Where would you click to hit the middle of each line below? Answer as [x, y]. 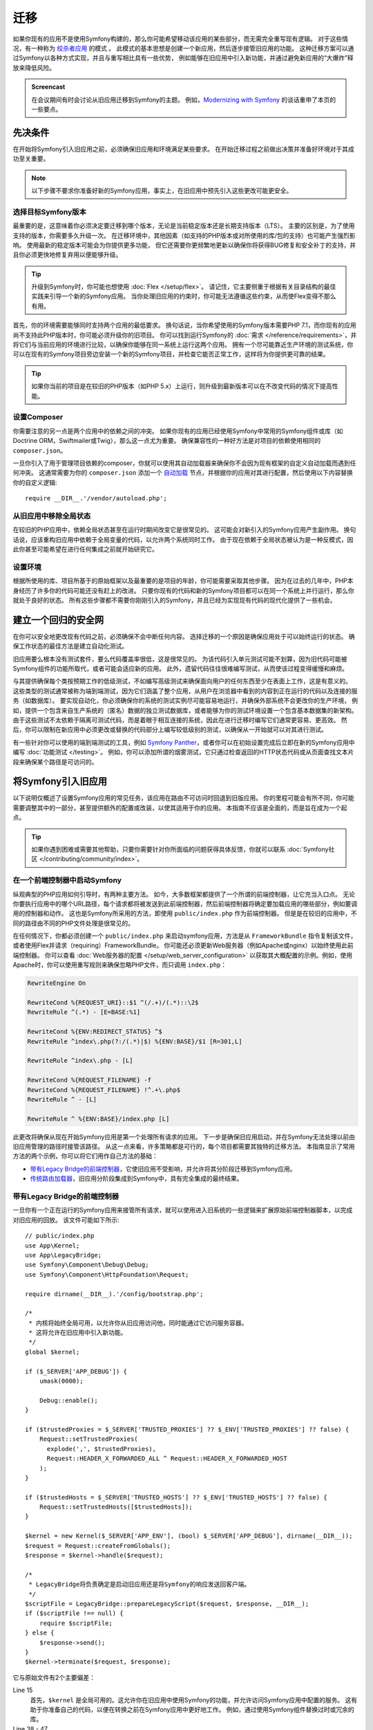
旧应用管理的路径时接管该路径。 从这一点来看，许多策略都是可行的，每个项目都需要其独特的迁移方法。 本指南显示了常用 [184, 1147]
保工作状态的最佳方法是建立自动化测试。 [70, 646]
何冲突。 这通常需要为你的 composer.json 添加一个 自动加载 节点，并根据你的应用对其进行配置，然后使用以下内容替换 [183, 473]
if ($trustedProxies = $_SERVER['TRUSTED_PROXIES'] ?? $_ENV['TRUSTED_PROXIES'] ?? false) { [187, 1429]
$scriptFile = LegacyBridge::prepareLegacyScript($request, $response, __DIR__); [167, 1604]
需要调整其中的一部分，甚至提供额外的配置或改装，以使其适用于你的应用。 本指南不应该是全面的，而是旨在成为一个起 [180, 808]
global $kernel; [52, 1352]
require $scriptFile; [76, 1623]
